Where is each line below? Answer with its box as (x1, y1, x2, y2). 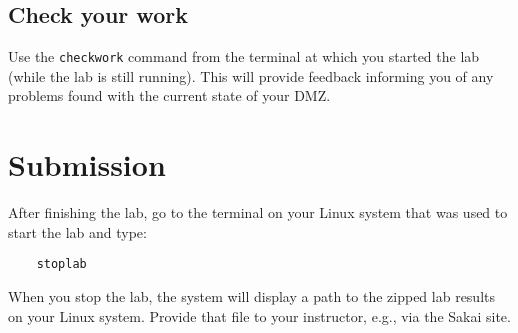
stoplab (36, 257, 87, 272)
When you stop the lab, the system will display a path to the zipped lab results (8, 286, 496, 307)
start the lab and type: (8, 221, 147, 242)
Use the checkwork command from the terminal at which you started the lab (8, 46, 480, 67)
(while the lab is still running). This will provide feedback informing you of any (8, 65, 494, 86)
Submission (8, 144, 166, 185)
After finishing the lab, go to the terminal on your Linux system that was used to (8, 202, 508, 223)
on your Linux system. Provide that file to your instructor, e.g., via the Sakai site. (8, 305, 511, 326)
